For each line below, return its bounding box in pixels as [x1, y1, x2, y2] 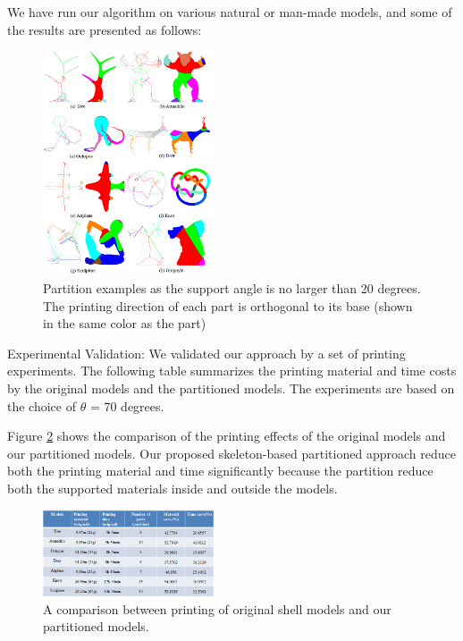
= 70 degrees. [89, 396, 164, 415]
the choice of [7, 396, 76, 415]
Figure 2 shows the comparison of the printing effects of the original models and [7, 426, 446, 445]
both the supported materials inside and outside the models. [7, 479, 338, 498]
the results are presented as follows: [7, 20, 202, 38]
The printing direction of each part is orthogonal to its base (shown [43, 296, 413, 315]
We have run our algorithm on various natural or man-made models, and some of [7, 3, 452, 21]
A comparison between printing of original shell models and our [43, 599, 391, 618]
